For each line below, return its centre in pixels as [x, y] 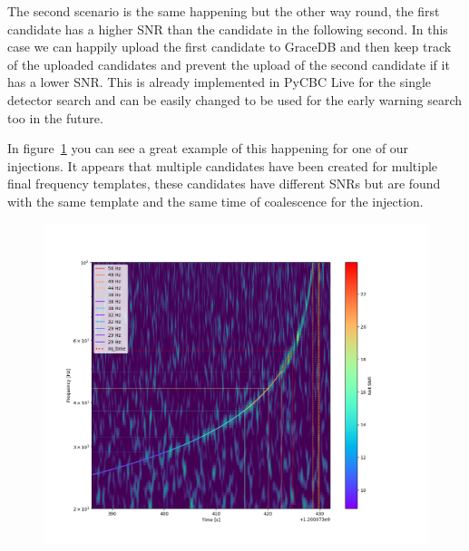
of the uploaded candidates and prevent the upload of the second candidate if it [229, 64]
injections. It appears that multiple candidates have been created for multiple [223, 165]
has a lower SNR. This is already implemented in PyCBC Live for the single [220, 82]
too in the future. [55, 117]
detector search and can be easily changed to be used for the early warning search [235, 99]
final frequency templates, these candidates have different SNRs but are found [224, 184]
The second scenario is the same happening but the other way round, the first [224, 11]
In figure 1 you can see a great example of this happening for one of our [208, 148]
